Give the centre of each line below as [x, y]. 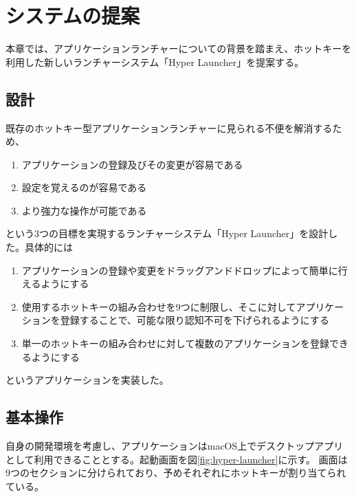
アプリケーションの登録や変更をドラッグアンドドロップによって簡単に [180, 270]
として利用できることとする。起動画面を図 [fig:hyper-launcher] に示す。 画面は [177, 459]
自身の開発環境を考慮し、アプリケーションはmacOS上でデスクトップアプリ [175, 446]
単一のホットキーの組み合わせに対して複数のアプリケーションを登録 [176, 343]
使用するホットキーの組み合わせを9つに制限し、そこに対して [159, 306]
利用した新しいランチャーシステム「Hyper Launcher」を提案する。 [155, 62]
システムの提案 [73, 15]
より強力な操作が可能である [84, 210]
